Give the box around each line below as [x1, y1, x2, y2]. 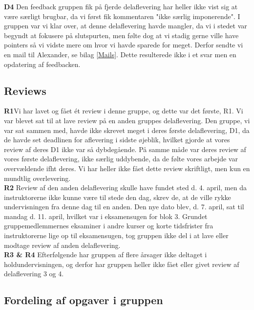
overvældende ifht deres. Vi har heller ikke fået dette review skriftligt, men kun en [4, 163, 250, 173]
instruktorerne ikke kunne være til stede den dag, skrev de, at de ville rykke [4, 192, 231, 202]
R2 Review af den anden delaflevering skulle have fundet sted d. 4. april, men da [4, 182, 247, 193]
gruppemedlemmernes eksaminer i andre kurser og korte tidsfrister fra [4, 221, 213, 231]
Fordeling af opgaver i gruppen [4, 292, 163, 308]
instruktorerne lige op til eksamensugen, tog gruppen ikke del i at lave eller [4, 230, 229, 241]
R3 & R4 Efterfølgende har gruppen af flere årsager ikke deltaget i [4, 249, 207, 260]
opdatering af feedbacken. [4, 59, 81, 69]
